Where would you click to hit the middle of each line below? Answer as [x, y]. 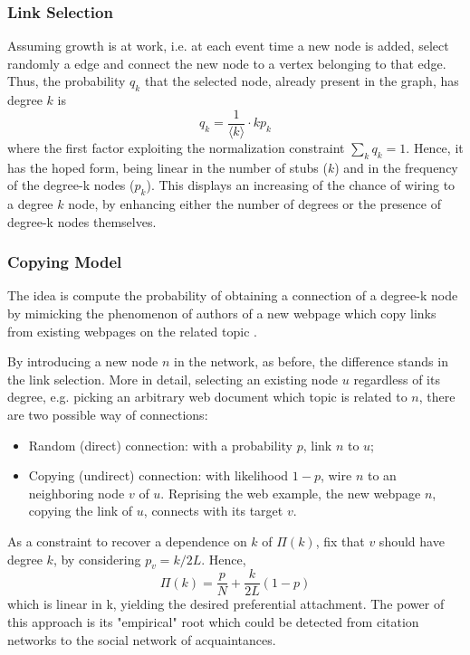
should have [412, 541]
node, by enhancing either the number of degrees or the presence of [254, 204]
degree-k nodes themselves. [82, 221]
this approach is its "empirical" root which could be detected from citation [213, 622]
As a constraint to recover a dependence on [127, 541]
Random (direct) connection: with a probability [160, 445]
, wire [336, 475]
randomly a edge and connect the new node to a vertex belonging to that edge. [227, 63]
